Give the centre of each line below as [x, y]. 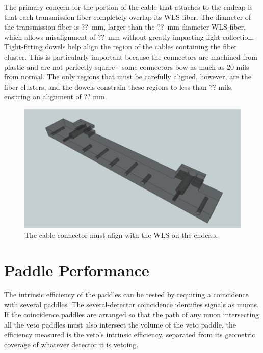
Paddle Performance [77, 270]
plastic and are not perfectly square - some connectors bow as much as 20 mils [127, 66]
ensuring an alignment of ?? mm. [56, 97]
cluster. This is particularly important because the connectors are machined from [131, 56]
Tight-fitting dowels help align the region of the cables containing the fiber [121, 47]
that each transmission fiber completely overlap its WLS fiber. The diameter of [128, 17]
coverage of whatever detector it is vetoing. [71, 344]
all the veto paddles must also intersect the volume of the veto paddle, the [120, 324]
